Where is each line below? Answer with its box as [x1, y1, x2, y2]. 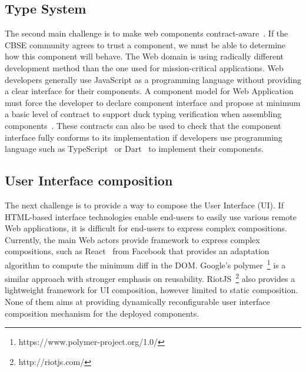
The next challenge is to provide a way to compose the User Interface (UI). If [5, 198, 284, 211]
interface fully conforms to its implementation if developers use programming [5, 131, 282, 143]
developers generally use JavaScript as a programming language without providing [5, 73, 301, 85]
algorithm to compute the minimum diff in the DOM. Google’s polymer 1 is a [5, 257, 286, 271]
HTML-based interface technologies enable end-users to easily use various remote [5, 210, 297, 222]
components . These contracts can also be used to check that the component [5, 119, 281, 131]
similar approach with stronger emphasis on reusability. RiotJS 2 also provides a [5, 271, 295, 284]
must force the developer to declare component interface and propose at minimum [5, 96, 301, 108]
